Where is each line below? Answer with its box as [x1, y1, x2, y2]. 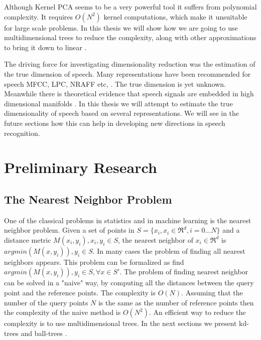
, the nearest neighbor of [118, 234, 193, 245]
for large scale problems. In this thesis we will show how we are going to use [4, 22, 238, 33]
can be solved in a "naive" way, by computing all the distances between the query [4, 277, 254, 288]
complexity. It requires [4, 11, 73, 22]
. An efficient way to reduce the [149, 307, 246, 317]
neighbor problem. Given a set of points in [4, 225, 135, 235]
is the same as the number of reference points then [98, 297, 254, 307]
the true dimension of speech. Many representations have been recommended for [4, 68, 251, 79]
